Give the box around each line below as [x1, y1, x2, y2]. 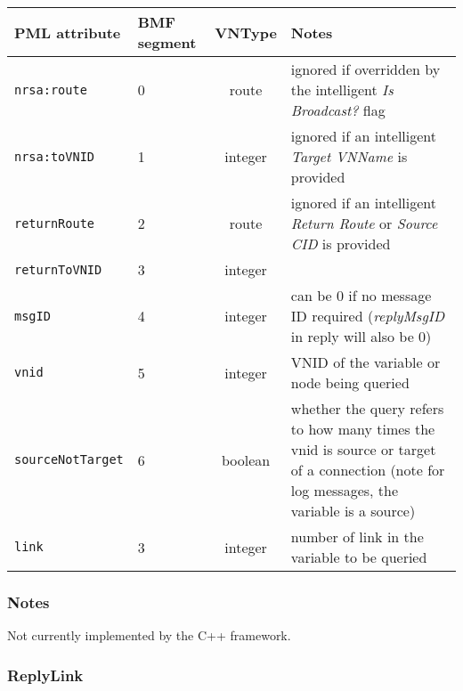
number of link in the [290, 526, 424, 547]
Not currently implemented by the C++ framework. [7, 626, 291, 645]
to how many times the [290, 419, 435, 439]
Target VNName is [290, 146, 408, 167]
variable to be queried [290, 547, 427, 567]
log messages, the [290, 480, 399, 500]
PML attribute [14, 21, 121, 43]
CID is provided [290, 233, 391, 254]
